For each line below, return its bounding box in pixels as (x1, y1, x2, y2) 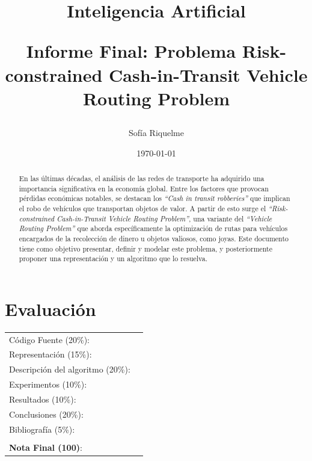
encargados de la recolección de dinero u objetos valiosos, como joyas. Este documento (19, 233, 289, 243)
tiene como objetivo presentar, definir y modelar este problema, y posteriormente (19, 243, 273, 253)
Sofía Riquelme (129, 126, 184, 138)
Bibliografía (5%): (9, 422, 75, 435)
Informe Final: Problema (26, 39, 236, 63)
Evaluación (5, 296, 96, 321)
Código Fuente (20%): (9, 333, 90, 345)
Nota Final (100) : (9, 441, 82, 453)
